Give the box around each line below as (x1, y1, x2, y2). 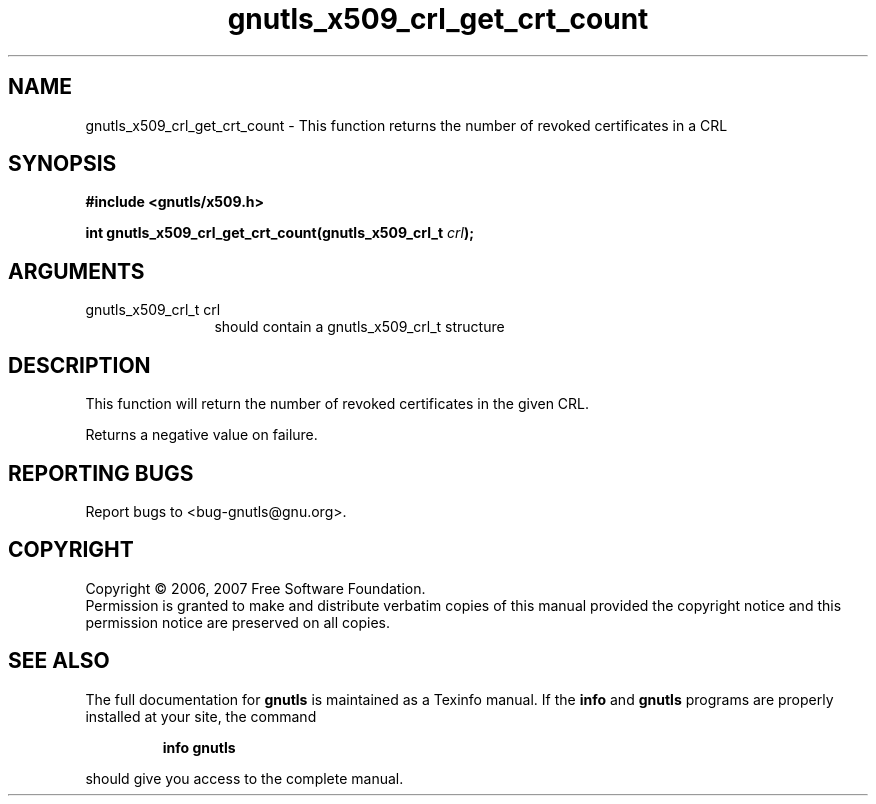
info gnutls (162, 738, 236, 756)
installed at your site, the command (85, 707, 317, 725)
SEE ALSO (8, 648, 110, 674)
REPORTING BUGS (8, 460, 194, 486)
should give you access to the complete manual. (85, 769, 404, 787)
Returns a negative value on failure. (85, 426, 318, 444)
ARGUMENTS (8, 258, 145, 284)
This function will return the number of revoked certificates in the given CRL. (85, 395, 590, 413)
